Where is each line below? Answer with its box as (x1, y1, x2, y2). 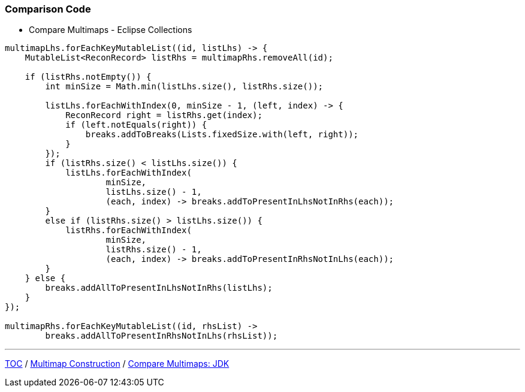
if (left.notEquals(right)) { (65, 120, 207, 130)
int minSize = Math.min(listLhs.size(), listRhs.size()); (45, 82, 324, 92)
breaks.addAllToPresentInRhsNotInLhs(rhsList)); (45, 331, 278, 341)
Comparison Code (5, 3, 91, 15)
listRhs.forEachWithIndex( (65, 225, 192, 236)
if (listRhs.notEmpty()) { (25, 72, 152, 82)
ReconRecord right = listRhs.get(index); (65, 110, 262, 120)
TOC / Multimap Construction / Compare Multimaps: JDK (5, 358, 230, 369)
